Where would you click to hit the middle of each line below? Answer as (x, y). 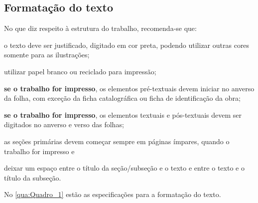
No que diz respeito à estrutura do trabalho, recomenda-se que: (100, 28)
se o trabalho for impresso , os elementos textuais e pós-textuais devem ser (123, 114)
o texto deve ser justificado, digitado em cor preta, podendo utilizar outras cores (127, 45)
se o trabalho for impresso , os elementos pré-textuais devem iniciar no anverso (129, 88)
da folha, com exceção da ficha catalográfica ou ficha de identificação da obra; (122, 98)
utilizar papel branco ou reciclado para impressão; (80, 71)
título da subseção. (33, 177)
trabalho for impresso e (39, 151)
